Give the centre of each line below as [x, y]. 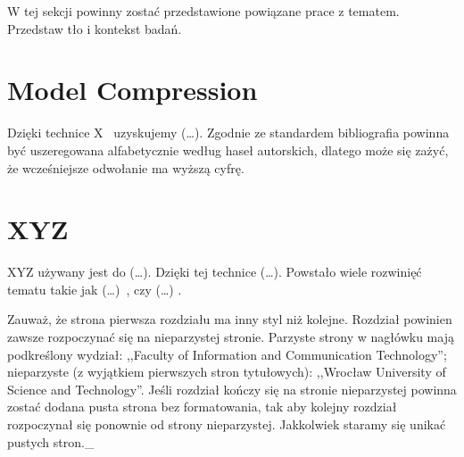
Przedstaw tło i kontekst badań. [95, 28]
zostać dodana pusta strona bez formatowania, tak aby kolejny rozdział [202, 407]
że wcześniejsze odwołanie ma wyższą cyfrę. [126, 167]
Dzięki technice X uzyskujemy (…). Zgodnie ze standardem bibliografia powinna [228, 133]
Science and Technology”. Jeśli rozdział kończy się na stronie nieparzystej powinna [232, 389]
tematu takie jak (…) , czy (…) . [95, 289]
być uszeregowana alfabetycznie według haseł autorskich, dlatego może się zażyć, [228, 150]
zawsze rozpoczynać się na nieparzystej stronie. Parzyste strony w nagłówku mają [231, 337]
